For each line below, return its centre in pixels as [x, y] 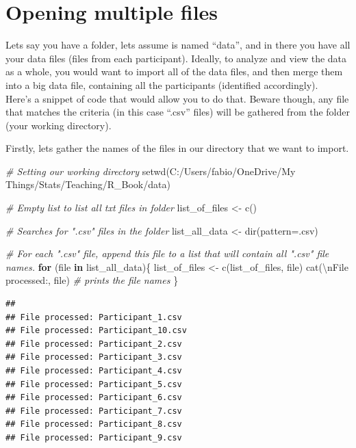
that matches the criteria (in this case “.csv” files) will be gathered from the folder [178, 112]
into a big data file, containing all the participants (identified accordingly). [162, 84]
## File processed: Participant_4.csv [94, 371]
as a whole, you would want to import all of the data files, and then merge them [174, 71]
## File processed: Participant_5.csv [94, 384]
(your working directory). [59, 125]
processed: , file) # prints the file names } [92, 280]
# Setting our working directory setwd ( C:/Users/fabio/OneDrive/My [151, 171]
